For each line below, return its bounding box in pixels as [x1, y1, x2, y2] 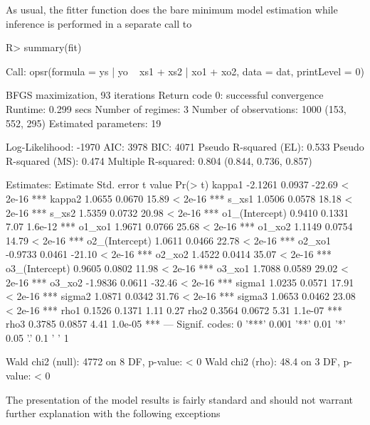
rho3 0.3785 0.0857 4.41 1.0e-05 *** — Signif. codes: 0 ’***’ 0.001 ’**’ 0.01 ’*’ [6, 316, 346, 331]
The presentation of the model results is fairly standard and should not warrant [6, 392, 354, 407]
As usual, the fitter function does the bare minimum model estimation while [6, 2, 338, 16]
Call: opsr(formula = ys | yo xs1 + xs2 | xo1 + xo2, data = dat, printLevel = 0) [6, 63, 364, 78]
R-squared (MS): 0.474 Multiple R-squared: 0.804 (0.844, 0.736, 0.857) [6, 153, 312, 168]
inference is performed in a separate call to [6, 16, 192, 31]
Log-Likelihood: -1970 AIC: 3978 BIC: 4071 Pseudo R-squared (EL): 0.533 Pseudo [6, 139, 364, 154]
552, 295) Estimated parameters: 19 [6, 115, 162, 130]
